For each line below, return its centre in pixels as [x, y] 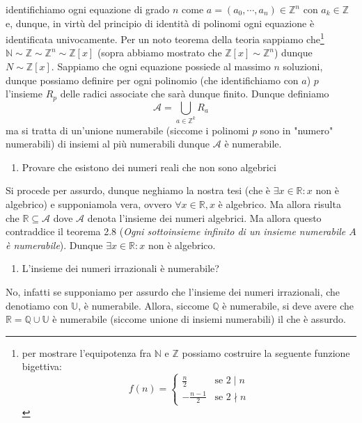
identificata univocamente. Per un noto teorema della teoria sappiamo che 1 [165, 38]
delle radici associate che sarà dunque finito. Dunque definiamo [195, 94]
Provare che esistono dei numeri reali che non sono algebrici [149, 167]
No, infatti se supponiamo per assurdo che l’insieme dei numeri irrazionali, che [173, 291]
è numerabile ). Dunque [54, 245]
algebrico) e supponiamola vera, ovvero [89, 203]
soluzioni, [303, 66]
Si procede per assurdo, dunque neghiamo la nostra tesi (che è [138, 190]
